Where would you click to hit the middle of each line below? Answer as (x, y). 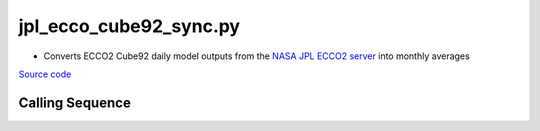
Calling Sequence (75, 102)
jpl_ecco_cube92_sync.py (129, 26)
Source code (45, 74)
